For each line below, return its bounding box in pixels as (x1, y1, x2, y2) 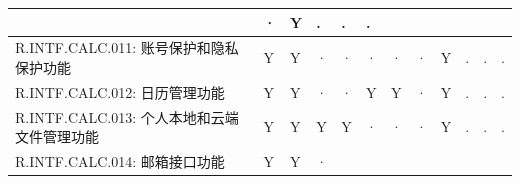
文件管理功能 (15, 126, 99, 147)
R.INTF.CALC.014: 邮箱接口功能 (15, 151, 225, 172)
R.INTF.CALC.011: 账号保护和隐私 (15, 37, 239, 58)
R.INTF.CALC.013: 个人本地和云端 (15, 106, 239, 127)
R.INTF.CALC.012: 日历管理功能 (15, 81, 225, 102)
